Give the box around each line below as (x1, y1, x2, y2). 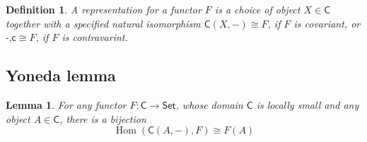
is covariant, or (293, 16, 361, 30)
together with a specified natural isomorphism (6, 16, 201, 30)
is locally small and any (256, 97, 359, 112)
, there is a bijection (59, 111, 146, 126)
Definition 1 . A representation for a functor (6, 2, 202, 16)
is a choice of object (214, 2, 301, 16)
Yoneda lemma (6, 64, 116, 86)
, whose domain (175, 97, 243, 112)
